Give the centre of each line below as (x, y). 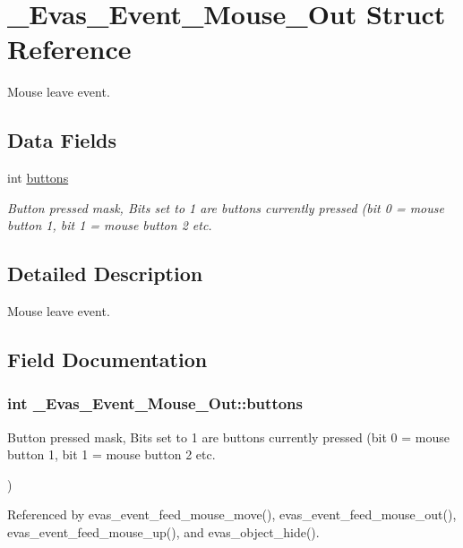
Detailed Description (105, 274)
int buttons (38, 178)
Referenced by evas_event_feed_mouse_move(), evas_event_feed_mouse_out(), (232, 514)
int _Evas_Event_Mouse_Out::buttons (155, 403)
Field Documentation (107, 360)
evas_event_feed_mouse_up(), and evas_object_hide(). (163, 532)
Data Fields (62, 140)
